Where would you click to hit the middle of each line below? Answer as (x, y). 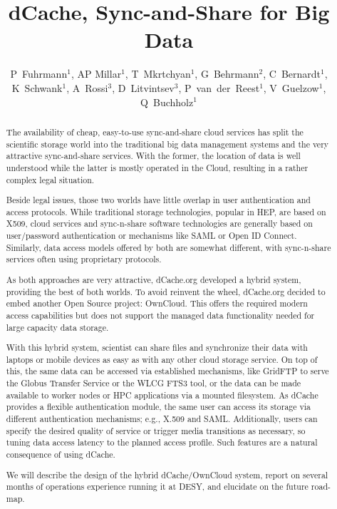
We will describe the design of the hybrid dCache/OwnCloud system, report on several (167, 474)
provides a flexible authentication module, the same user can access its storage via (159, 407)
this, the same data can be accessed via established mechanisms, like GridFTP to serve (167, 371)
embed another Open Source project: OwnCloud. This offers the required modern (157, 303)
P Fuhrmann (39, 74)
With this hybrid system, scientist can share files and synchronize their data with (157, 348)
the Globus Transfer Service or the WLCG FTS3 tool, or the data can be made (154, 383)
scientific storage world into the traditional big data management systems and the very (167, 144)
